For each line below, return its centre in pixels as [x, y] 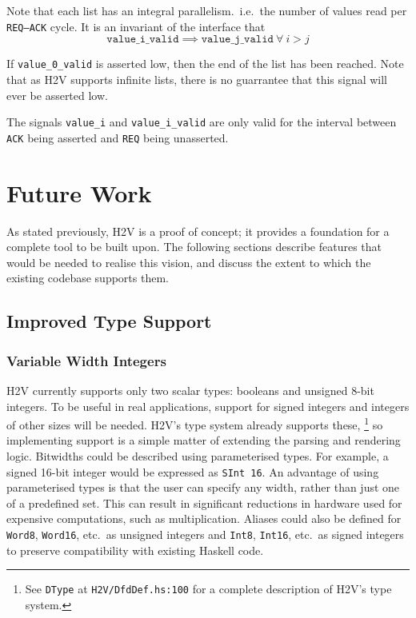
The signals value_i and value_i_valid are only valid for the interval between [202, 122]
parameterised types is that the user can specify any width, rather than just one [203, 487]
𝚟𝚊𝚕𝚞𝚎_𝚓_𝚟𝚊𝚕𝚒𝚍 [237, 40]
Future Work [79, 192]
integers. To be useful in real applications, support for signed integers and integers [208, 406]
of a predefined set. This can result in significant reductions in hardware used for [204, 502]
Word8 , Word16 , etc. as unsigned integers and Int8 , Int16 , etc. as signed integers [205, 534]
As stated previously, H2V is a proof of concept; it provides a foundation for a [198, 231]
